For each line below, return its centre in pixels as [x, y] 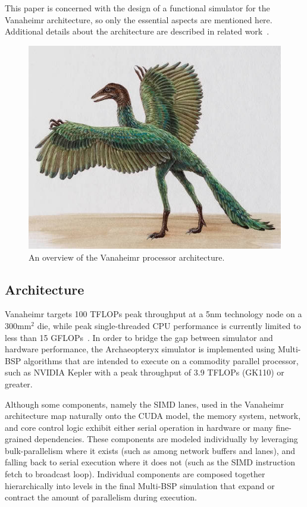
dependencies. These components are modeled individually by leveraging [166, 439]
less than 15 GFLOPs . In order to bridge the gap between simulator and [139, 337]
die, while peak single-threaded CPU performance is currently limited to [169, 325]
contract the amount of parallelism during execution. [101, 497]
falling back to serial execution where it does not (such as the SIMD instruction [150, 462]
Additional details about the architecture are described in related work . [137, 31]
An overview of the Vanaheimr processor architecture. [127, 257]
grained [18, 439]
